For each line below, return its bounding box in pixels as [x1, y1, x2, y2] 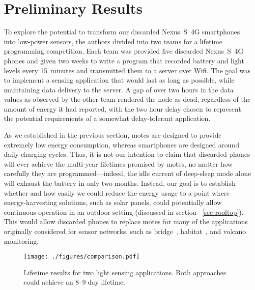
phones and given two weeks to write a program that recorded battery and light [4, 55, 244, 65]
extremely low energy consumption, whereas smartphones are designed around [4, 139, 239, 149]
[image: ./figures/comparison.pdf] [24, 253, 140, 261]
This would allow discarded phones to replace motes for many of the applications [4, 216, 248, 227]
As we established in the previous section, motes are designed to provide [4, 130, 222, 140]
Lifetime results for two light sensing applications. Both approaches [24, 267, 227, 277]
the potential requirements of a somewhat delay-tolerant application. [4, 113, 211, 123]
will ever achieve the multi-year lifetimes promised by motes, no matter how [4, 158, 233, 169]
